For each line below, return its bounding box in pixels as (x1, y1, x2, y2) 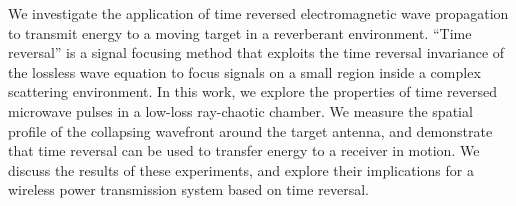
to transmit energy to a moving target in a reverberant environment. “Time (8, 22, 472, 43)
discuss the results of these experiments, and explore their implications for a (8, 159, 474, 180)
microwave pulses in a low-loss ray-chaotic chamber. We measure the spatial (8, 100, 473, 121)
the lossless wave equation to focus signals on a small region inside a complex (8, 61, 481, 82)
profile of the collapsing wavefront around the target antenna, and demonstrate (8, 120, 493, 141)
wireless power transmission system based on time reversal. (8, 179, 369, 200)
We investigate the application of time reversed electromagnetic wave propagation (8, 3, 509, 23)
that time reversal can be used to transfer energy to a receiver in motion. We (8, 140, 480, 161)
